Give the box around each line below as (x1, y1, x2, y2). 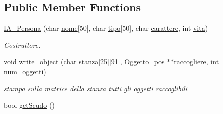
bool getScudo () (4, 100, 55, 110)
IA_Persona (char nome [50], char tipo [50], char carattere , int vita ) (4, 23, 208, 33)
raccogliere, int (174, 56, 219, 67)
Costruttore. (4, 39, 41, 50)
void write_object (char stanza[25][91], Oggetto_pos (4, 56, 165, 67)
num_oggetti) (4, 66, 46, 76)
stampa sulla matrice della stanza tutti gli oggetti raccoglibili (4, 83, 187, 93)
